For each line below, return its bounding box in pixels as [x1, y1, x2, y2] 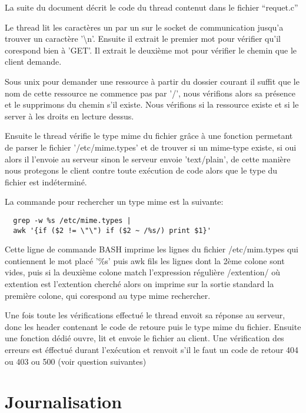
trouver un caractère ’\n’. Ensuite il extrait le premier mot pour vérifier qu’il [5, 32, 281, 45]
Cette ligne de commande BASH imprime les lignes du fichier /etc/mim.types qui [5, 243, 298, 255]
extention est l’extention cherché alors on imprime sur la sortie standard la [5, 278, 274, 289]
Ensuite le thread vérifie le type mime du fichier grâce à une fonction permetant [5, 129, 293, 142]
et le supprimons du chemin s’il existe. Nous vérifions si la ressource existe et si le [5, 98, 299, 111]
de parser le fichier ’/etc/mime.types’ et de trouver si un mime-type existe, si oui [5, 141, 297, 153]
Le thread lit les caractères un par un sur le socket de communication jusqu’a [5, 21, 284, 33]
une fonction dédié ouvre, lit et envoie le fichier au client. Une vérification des [5, 332, 284, 344]
